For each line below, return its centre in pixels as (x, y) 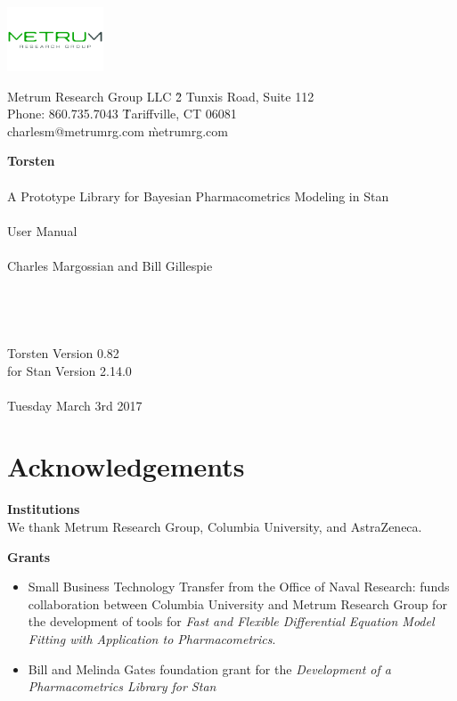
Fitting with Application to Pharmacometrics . (152, 638)
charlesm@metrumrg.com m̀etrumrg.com (118, 130)
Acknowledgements (126, 466)
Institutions (44, 509)
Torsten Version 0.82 (63, 352)
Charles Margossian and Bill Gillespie (110, 265)
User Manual (42, 230)
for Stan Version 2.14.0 (69, 370)
